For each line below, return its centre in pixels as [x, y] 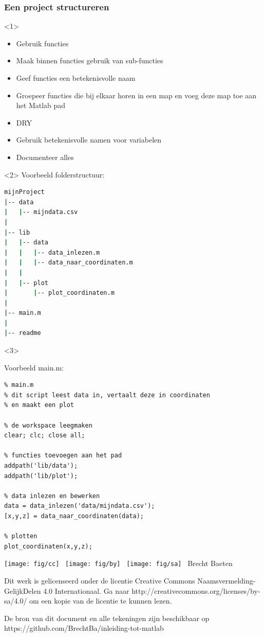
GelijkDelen [23, 590]
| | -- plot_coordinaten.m [59, 293]
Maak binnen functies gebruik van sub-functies [90, 60]
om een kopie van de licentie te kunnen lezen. [101, 601]
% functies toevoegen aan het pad [63, 456]
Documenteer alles [45, 157]
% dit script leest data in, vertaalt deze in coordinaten [107, 395]
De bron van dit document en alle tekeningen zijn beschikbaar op [107, 618]
